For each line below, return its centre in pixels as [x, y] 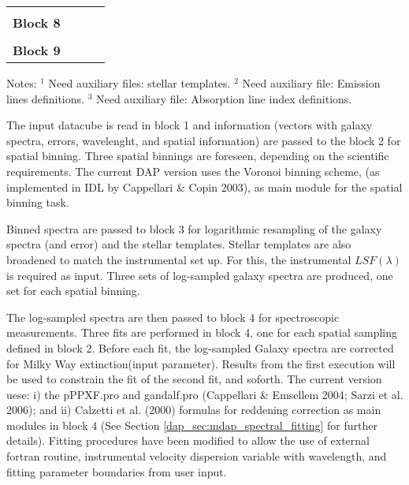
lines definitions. [45, 98]
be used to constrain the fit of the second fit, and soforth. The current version [194, 379]
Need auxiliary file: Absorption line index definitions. [224, 98]
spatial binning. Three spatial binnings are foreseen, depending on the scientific [198, 156]
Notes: [22, 83]
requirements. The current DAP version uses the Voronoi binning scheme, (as [193, 171]
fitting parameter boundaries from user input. [117, 471]
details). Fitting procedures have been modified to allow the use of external [188, 440]
